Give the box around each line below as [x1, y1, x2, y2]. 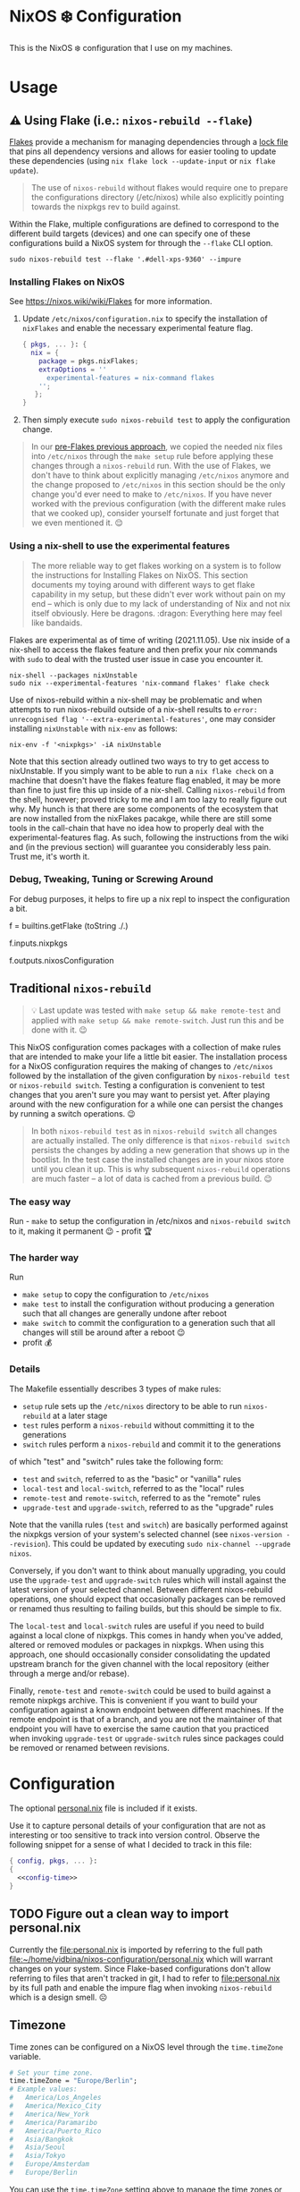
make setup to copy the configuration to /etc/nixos [21, 1289, 210, 1300]
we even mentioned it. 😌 [30, 517, 123, 528]
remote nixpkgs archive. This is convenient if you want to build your [9, 1695, 258, 1705]
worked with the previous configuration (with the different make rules [30, 498, 287, 509]
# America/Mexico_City [9, 2102, 102, 2111]
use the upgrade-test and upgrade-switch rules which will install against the [9, 1575, 287, 1585]
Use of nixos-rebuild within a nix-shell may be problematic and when [9, 694, 262, 705]
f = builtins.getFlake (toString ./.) [9, 920, 129, 930]
